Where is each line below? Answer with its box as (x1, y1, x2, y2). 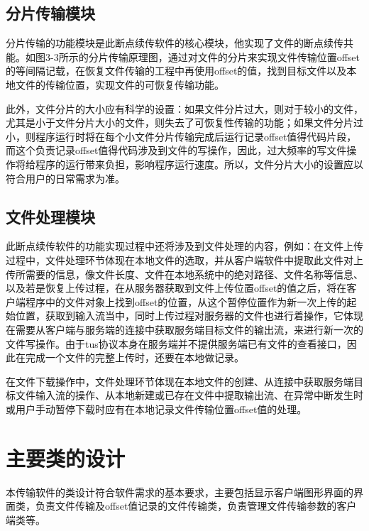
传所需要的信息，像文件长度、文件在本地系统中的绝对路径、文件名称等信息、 (6, 266, 363, 281)
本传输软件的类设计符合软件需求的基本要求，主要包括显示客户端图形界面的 (6, 484, 353, 499)
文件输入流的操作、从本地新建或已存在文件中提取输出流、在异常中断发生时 (15, 388, 363, 403)
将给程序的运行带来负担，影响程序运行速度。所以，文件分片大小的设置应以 (15, 156, 363, 171)
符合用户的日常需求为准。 (6, 170, 125, 185)
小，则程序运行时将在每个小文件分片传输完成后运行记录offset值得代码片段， (6, 128, 357, 143)
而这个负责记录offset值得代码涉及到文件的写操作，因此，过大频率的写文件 (6, 143, 347, 158)
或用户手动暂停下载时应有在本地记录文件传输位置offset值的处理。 (6, 401, 307, 416)
